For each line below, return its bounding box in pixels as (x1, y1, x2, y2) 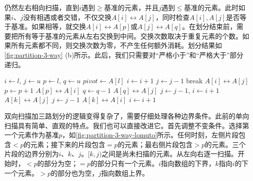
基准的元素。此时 (184, 2, 238, 12)
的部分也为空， (51, 167, 99, 178)
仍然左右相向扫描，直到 (4, 2, 79, 12)
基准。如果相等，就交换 (11, 21, 86, 31)
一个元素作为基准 (4, 130, 59, 140)
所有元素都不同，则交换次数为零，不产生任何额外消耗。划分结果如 (11, 40, 222, 50)
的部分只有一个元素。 (90, 158, 159, 168)
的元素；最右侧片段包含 (118, 139, 193, 149)
